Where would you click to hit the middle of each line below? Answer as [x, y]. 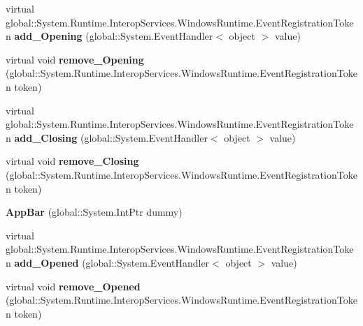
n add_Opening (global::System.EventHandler [109, 36]
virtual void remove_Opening [75, 59]
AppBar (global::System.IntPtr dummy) [94, 212]
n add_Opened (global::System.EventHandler [108, 262]
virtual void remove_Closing [72, 161]
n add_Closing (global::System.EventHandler [107, 137]
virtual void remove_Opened [73, 286]
